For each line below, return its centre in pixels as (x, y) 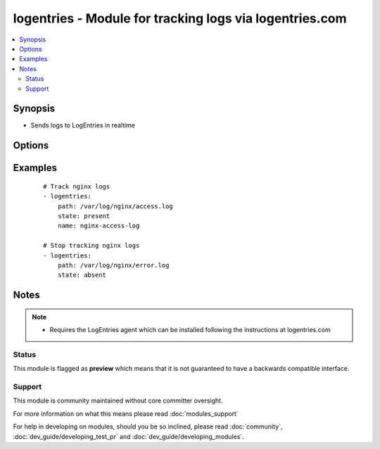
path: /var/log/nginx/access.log (115, 206)
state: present (84, 216)
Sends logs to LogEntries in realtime (83, 125)
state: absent (82, 275)
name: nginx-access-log (99, 226)
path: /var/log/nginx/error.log (113, 265)
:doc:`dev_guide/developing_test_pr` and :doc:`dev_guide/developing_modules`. (128, 436)
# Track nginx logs (77, 186)
